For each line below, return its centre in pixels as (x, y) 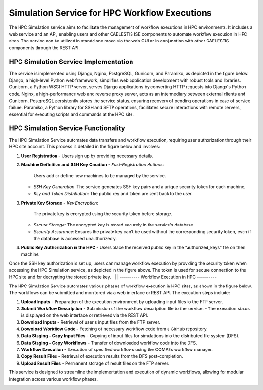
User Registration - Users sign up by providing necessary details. (87, 156)
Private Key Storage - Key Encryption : (60, 203)
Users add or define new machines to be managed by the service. (100, 176)
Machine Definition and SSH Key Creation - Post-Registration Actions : (93, 165)
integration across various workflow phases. (54, 379)
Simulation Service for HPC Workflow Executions (110, 13)
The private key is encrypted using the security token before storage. (103, 214)
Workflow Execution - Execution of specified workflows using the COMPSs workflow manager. (117, 349)
